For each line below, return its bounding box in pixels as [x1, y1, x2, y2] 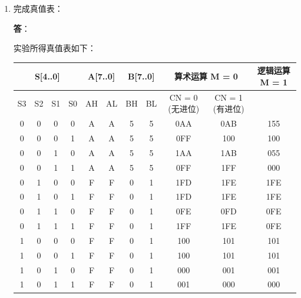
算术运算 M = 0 [174, 70, 238, 82]
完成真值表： [13, 2, 63, 14]
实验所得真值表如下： [13, 42, 96, 54]
